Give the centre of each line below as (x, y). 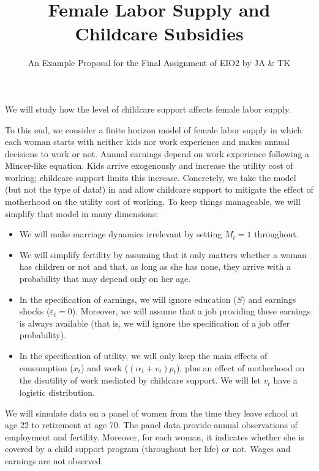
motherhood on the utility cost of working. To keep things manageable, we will (153, 202)
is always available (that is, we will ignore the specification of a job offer (155, 323)
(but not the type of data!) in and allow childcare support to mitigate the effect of (159, 189)
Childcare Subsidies (159, 33)
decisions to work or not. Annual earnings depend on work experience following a (157, 153)
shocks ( (35, 311)
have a (285, 380)
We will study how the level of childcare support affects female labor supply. (148, 109)
